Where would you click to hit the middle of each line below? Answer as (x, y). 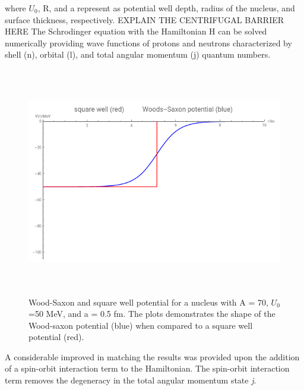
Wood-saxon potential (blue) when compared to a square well (141, 325)
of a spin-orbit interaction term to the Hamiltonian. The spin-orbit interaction (147, 368)
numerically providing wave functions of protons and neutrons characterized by (148, 43)
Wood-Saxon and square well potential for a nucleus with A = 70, (148, 302)
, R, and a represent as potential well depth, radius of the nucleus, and (166, 8)
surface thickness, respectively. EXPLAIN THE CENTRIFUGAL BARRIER (145, 19)
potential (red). (56, 337)
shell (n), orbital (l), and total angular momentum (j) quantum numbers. (138, 54)
